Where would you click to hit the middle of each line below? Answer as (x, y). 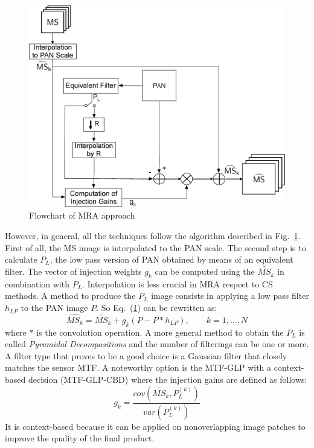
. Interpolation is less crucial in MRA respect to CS (178, 283)
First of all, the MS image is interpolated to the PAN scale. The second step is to (155, 247)
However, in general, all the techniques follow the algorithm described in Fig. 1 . (153, 236)
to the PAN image (54, 308)
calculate (21, 259)
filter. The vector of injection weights (73, 271)
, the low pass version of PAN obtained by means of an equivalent (171, 259)
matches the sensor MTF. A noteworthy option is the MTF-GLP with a (138, 367)
